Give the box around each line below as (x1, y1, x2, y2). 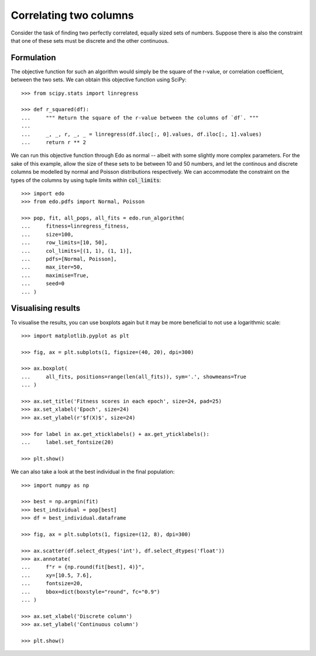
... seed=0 (21, 280, 65, 287)
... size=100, (21, 231, 74, 238)
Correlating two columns (11, 9, 134, 22)
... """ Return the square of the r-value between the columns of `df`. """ (21, 114, 259, 121)
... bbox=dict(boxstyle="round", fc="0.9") (21, 588, 160, 595)
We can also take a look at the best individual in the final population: (11, 468, 175, 475)
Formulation (11, 53, 56, 63)
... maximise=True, (21, 272, 90, 279)
